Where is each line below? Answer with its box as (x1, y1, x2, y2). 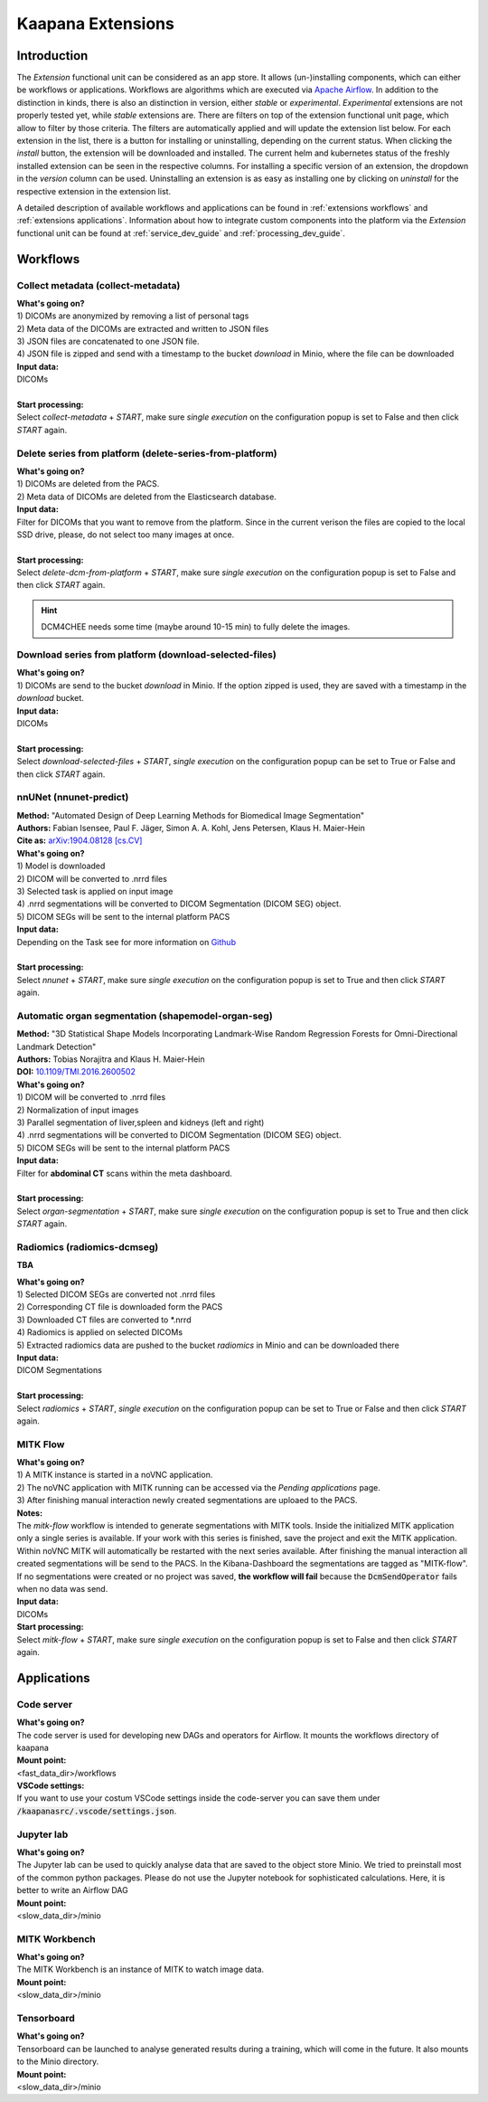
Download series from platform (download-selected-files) (16, 649, 277, 661)
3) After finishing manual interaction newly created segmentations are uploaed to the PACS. (16, 1495, 358, 1506)
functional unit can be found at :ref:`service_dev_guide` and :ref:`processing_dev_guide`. (16, 227, 345, 239)
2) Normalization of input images (16, 1104, 139, 1115)
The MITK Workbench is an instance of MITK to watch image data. (16, 1964, 265, 1975)
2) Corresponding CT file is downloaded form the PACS (16, 1302, 223, 1312)
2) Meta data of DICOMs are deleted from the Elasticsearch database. (16, 491, 277, 502)
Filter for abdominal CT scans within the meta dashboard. (16, 1168, 232, 1179)
